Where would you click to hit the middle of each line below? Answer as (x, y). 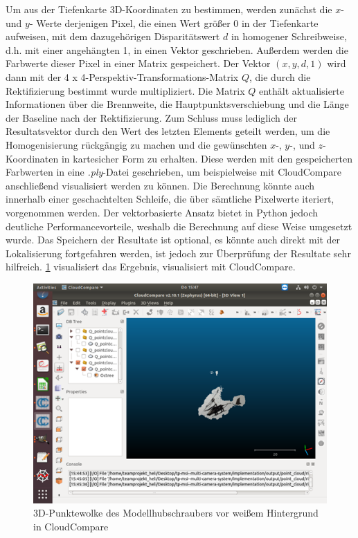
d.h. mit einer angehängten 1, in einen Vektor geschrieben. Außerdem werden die (177, 49)
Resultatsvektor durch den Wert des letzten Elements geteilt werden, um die (168, 131)
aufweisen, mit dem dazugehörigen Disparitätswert (113, 36)
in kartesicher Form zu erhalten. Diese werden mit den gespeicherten (207, 158)
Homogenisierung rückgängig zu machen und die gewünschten (136, 144)
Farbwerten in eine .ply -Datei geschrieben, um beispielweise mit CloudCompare (173, 172)
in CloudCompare (71, 526)
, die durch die (280, 76)
